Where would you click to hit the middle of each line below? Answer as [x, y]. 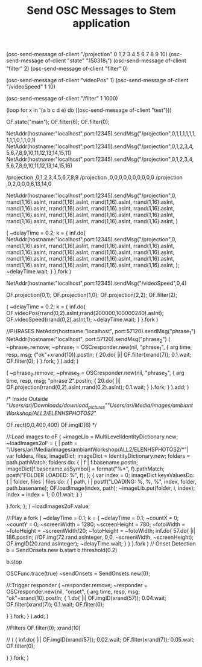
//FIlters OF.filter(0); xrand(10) [44, 628]
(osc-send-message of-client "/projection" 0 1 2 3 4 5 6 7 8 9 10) [87, 54]
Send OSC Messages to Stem [101, 11]
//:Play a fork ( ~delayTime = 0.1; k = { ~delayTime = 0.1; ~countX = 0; [93, 518]
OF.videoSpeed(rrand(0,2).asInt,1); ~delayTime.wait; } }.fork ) [82, 319]
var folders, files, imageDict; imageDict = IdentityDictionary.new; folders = [98, 456]
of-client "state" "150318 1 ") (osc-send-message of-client [116, 61]
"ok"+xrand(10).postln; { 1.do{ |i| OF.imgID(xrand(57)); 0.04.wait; [87, 598]
